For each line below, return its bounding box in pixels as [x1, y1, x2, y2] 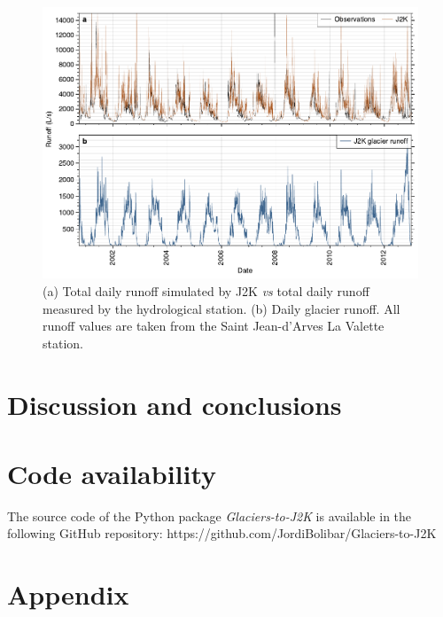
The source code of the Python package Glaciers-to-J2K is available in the [7, 506, 412, 525]
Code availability [7, 455, 217, 491]
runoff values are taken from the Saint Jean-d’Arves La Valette [43, 316, 385, 335]
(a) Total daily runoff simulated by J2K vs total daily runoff [43, 282, 369, 301]
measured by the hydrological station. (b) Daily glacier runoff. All [43, 299, 400, 317]
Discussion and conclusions [7, 386, 342, 422]
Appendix [7, 576, 129, 613]
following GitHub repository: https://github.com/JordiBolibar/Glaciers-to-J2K [7, 524, 437, 543]
